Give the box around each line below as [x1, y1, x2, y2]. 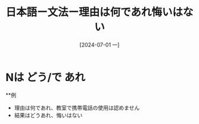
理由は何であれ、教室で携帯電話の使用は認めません [14, 104, 140, 111]
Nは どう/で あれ [5, 70, 86, 84]
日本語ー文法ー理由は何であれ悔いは [5, 5, 183, 19]
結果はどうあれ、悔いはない [14, 111, 83, 119]
